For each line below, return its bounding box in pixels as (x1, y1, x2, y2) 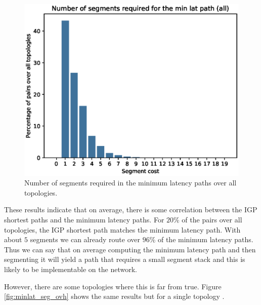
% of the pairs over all (173, 214, 242, 225)
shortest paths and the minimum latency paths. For (4, 214, 164, 225)
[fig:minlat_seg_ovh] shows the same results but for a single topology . (4, 291, 225, 301)
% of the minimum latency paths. (149, 234, 253, 245)
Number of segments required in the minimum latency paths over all (24, 177, 237, 188)
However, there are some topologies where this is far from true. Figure (4, 281, 222, 291)
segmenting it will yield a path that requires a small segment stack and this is (4, 254, 245, 264)
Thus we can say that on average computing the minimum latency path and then (4, 244, 256, 254)
